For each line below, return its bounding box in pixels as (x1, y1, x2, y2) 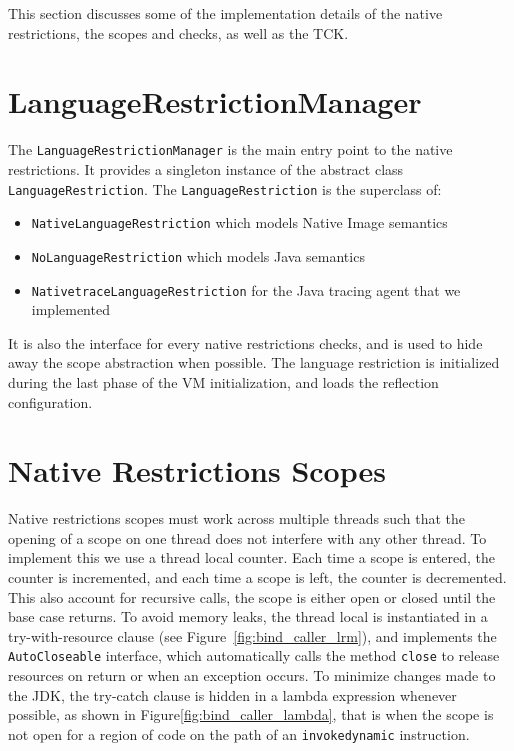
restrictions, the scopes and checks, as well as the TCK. (8, 22, 349, 43)
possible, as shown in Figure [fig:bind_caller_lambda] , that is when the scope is (8, 704, 494, 725)
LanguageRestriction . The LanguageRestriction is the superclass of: (8, 178, 442, 199)
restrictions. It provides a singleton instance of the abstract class (8, 158, 404, 179)
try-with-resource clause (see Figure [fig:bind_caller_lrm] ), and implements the (8, 625, 497, 646)
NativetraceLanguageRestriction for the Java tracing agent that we (31, 279, 461, 300)
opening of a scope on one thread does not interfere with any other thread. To (8, 527, 487, 548)
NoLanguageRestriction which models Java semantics (31, 245, 365, 266)
